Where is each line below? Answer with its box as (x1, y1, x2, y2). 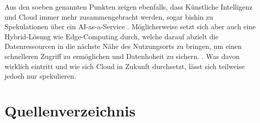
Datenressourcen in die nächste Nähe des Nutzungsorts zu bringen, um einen (5, 41, 242, 51)
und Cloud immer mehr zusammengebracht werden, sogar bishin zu (5, 11, 214, 22)
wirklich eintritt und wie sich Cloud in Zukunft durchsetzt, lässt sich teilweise (5, 60, 245, 71)
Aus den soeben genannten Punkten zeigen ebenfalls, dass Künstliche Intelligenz (5, 2, 253, 12)
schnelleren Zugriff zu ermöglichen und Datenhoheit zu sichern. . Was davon (5, 50, 240, 61)
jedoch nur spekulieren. (5, 71, 76, 81)
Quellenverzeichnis (5, 100, 136, 120)
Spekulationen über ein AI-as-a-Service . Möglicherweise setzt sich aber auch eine (5, 21, 256, 32)
